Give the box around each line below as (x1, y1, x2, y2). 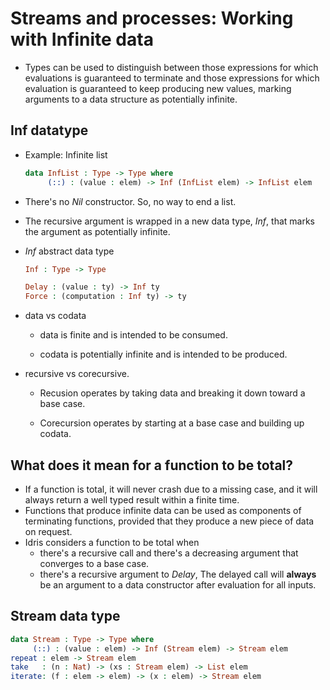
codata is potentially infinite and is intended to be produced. (39, 348, 288, 361)
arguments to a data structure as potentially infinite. (24, 93, 238, 105)
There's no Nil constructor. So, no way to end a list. (24, 195, 237, 207)
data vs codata (24, 310, 87, 322)
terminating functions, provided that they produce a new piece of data (24, 515, 315, 527)
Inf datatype (10, 122, 89, 139)
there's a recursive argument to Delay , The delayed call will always (39, 568, 317, 580)
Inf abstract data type (24, 245, 115, 257)
